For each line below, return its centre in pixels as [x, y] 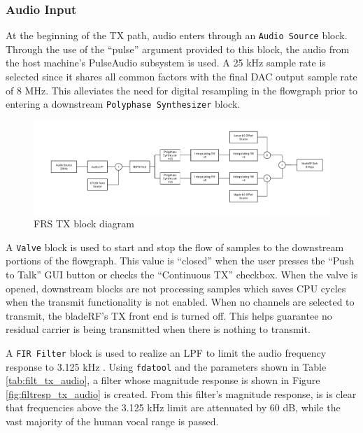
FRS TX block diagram [84, 223]
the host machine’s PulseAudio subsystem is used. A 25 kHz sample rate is [166, 63]
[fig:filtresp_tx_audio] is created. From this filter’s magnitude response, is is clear [181, 393]
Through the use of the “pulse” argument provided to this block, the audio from [178, 49]
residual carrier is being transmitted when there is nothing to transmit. [158, 329]
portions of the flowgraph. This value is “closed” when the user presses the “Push [180, 261]
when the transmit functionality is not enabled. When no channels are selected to [180, 302]
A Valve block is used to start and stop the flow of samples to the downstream [175, 247]
